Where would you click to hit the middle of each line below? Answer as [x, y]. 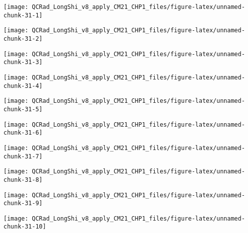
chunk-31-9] [23, 203]
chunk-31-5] [23, 109]
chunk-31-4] [23, 86]
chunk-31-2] [23, 39]
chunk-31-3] [23, 62]
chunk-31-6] [23, 133]
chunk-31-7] [23, 156]
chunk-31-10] [25, 227]
